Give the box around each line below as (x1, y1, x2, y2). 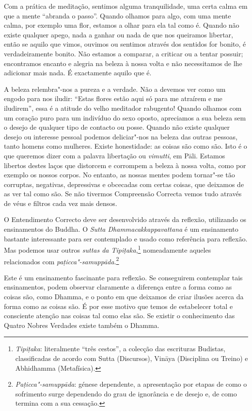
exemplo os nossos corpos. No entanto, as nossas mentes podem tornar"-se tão (4, 170, 235, 180)
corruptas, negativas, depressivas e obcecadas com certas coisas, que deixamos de (4, 179, 244, 189)
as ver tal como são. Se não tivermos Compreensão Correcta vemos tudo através (4, 188, 242, 199)
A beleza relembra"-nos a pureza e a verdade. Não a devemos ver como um (4, 84, 226, 94)
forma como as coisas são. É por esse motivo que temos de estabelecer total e (4, 301, 233, 311)
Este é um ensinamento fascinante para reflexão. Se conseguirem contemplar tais (4, 272, 243, 282)
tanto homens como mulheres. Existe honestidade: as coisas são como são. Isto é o (4, 141, 247, 151)
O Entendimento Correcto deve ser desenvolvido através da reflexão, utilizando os (4, 214, 247, 224)
